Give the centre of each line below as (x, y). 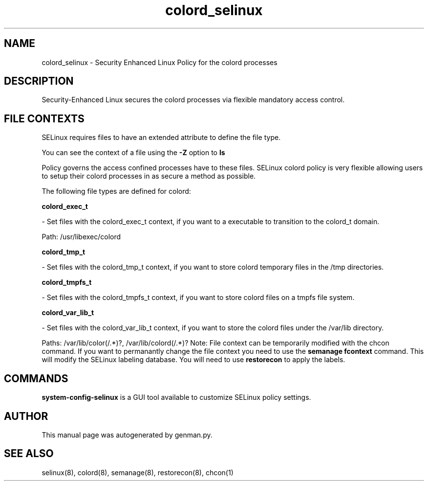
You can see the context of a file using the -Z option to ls (133, 153)
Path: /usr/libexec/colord (81, 237)
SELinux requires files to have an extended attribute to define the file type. (161, 138)
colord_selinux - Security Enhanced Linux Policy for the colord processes (160, 62)
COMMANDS (36, 378)
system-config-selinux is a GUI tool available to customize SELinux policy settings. (176, 397)
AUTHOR (26, 416)
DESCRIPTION (39, 81)
